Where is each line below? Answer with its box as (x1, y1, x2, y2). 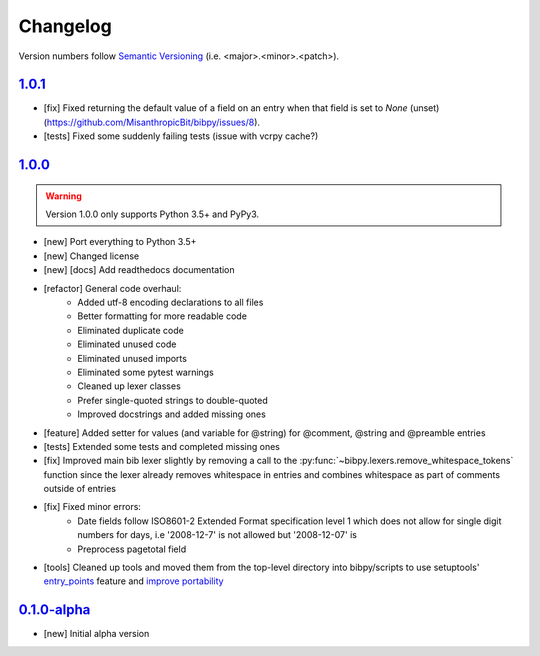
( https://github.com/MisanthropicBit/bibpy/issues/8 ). (43, 116, 260, 128)
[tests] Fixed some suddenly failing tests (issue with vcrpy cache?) (43, 130, 319, 142)
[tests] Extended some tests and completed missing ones (43, 440, 280, 452)
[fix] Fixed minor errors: (43, 501, 142, 513)
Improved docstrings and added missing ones (77, 408, 267, 420)
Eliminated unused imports (77, 352, 187, 364)
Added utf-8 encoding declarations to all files (77, 296, 264, 308)
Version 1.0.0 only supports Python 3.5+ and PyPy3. (45, 208, 260, 220)
